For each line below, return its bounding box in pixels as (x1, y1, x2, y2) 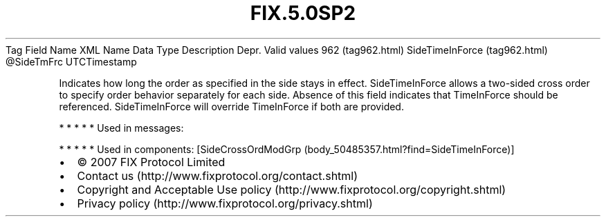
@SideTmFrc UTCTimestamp (6, 55, 137, 68)
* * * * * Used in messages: (59, 121, 184, 134)
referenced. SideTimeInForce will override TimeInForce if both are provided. (59, 100, 404, 112)
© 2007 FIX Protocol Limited (77, 154, 226, 169)
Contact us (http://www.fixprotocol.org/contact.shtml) (77, 168, 358, 183)
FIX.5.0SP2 (250, 1, 356, 25)
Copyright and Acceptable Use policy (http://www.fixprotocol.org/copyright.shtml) (77, 182, 506, 196)
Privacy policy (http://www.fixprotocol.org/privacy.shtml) (77, 196, 373, 210)
